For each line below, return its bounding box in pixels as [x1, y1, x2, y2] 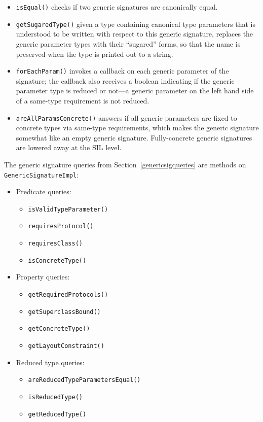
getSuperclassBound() [28, 308, 101, 315]
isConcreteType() [28, 257, 87, 264]
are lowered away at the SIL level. [16, 142, 122, 153]
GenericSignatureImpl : [4, 169, 79, 180]
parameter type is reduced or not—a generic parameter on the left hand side [16, 85, 254, 96]
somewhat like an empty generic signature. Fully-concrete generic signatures [16, 132, 252, 143]
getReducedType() [28, 410, 87, 418]
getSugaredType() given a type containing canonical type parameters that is [16, 18, 255, 29]
